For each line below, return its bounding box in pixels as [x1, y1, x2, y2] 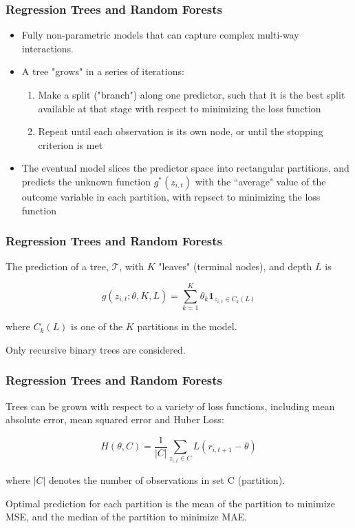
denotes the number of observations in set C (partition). [48, 473, 285, 487]
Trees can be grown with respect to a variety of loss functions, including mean [6, 398, 335, 413]
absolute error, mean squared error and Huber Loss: [6, 412, 224, 427]
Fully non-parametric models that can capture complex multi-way [21, 28, 299, 42]
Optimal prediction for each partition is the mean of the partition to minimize [6, 496, 335, 510]
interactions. [21, 41, 74, 55]
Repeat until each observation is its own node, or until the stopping [38, 124, 323, 139]
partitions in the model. [137, 319, 237, 334]
